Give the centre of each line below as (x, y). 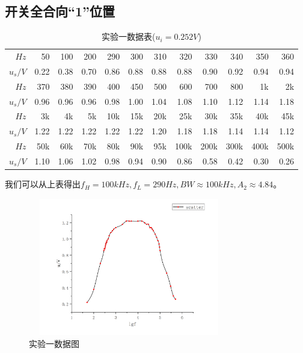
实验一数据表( (129, 36)
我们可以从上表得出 (43, 184)
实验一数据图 (54, 343)
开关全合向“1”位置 (60, 11)
